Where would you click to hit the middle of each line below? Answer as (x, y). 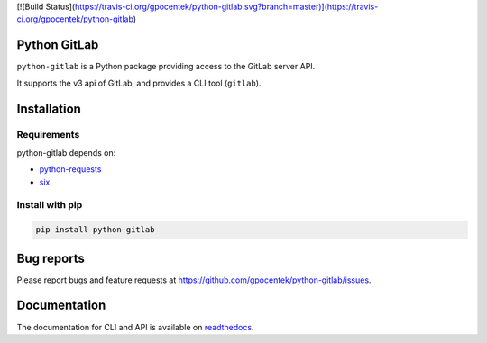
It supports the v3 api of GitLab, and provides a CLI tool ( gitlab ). (139, 83)
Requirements (48, 135)
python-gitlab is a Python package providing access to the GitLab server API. (166, 67)
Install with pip (50, 205)
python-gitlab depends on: (66, 152)
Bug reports (51, 258)
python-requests (70, 169)
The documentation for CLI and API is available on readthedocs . (135, 327)
